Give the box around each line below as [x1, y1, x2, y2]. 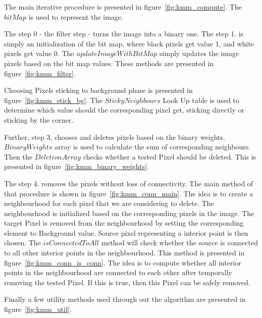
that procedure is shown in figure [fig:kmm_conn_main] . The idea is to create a [4, 188, 253, 198]
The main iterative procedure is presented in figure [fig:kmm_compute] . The [4, 2, 242, 12]
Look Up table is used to [163, 94, 239, 105]
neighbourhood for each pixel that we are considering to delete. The [4, 198, 214, 208]
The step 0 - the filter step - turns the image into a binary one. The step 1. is [4, 28, 244, 39]
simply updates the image [160, 48, 239, 59]
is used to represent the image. [28, 11, 123, 22]
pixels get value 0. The [4, 48, 74, 59]
